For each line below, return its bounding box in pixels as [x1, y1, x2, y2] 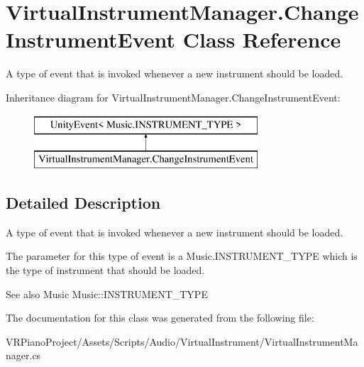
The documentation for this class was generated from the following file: [6, 310, 314, 325]
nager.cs [6, 348, 41, 363]
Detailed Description [6, 192, 161, 214]
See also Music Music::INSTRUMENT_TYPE [6, 286, 208, 301]
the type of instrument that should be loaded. [6, 263, 205, 278]
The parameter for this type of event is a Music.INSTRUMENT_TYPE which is [6, 248, 358, 263]
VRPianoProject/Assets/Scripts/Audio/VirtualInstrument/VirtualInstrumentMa [6, 334, 358, 349]
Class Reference [182, 25, 341, 54]
